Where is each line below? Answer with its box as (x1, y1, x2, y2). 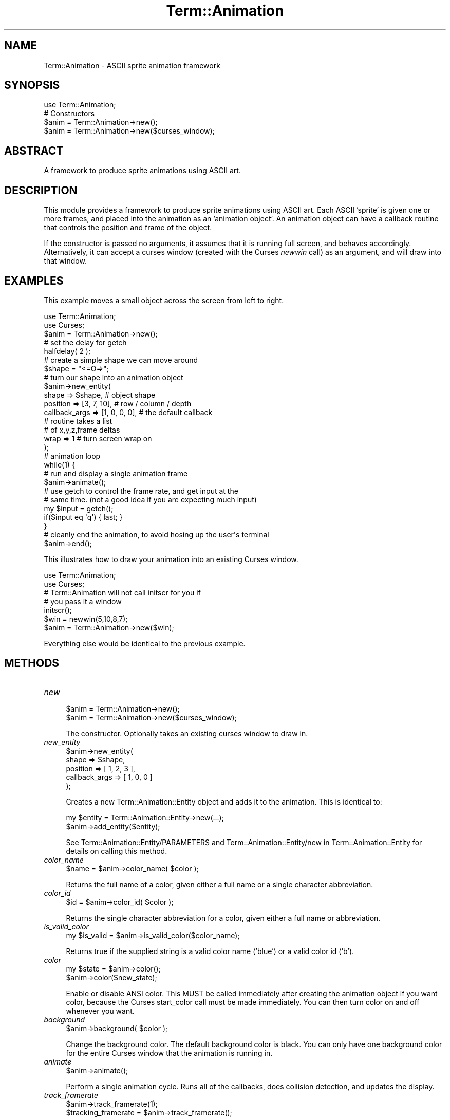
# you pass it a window (44, 596, 122, 606)
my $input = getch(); (44, 503, 114, 513)
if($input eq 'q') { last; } (44, 512, 123, 521)
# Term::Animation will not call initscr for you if (44, 588, 201, 597)
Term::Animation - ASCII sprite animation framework (44, 61, 220, 70)
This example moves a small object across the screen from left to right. (44, 295, 284, 305)
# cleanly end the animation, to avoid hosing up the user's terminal (44, 530, 269, 539)
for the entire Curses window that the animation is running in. (66, 1048, 273, 1057)
